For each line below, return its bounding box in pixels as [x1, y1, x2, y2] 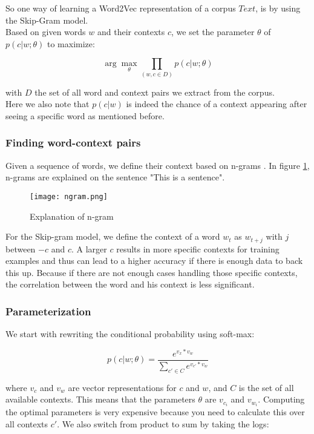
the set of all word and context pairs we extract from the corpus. [34, 85, 275, 98]
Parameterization [5, 303, 91, 318]
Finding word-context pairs [5, 135, 141, 150]
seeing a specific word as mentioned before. [5, 109, 165, 122]
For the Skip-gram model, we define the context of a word [5, 230, 220, 243]
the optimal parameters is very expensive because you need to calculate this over [5, 406, 305, 418]
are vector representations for [68, 381, 177, 393]
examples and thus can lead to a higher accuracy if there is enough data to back [5, 254, 303, 267]
